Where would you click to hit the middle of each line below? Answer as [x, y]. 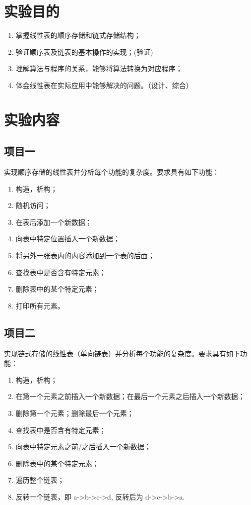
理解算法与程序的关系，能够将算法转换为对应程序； [99, 68]
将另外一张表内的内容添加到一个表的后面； [85, 255]
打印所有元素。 [40, 305]
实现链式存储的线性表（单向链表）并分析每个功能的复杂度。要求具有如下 [122, 353]
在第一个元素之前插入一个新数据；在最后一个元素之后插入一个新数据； [130, 396]
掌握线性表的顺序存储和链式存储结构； [78, 35]
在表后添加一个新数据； [54, 222]
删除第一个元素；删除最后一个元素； [75, 413]
